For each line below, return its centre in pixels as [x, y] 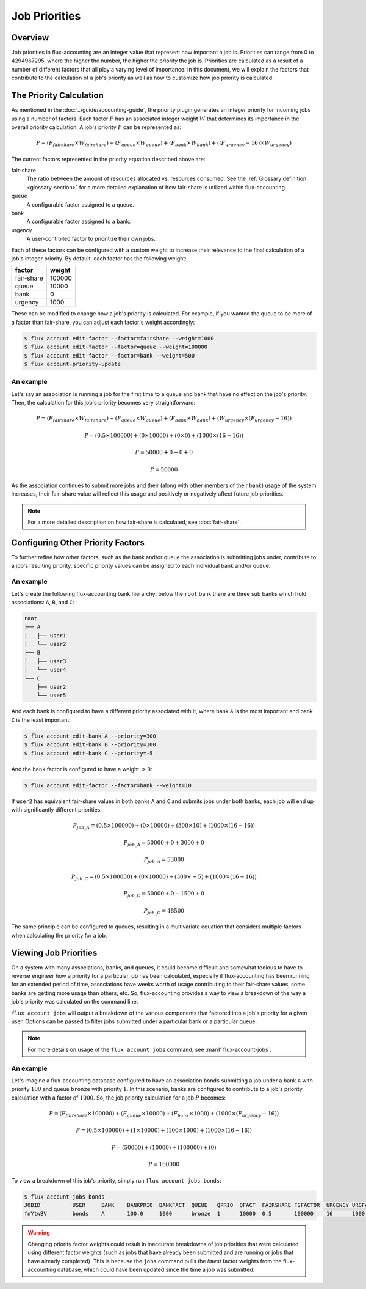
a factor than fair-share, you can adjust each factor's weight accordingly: [103, 322]
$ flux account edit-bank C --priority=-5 [88, 753]
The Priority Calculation [57, 96]
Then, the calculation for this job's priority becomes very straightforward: [103, 403]
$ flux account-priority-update [73, 364]
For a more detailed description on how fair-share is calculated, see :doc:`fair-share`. [134, 522]
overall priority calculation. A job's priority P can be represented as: [96, 127]
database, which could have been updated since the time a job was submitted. [156, 1269]
